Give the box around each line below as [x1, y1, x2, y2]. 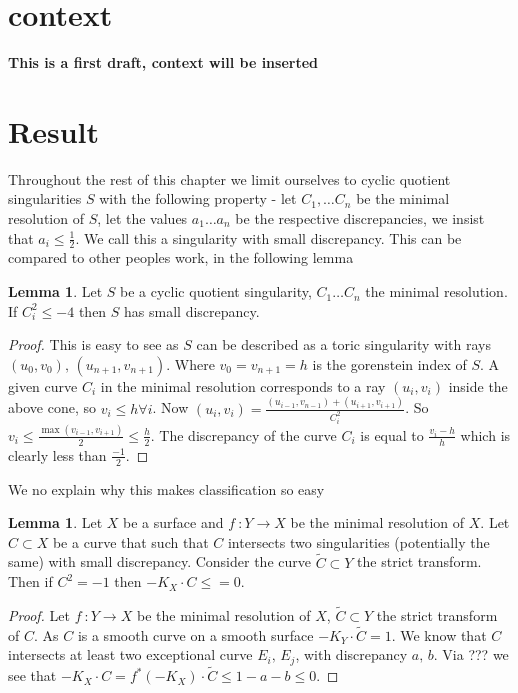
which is [460, 424, 511, 445]
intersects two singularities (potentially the [227, 531, 490, 552]
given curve [8, 375, 78, 396]
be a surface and [123, 512, 224, 533]
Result [8, 110, 99, 151]
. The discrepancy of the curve [150, 424, 337, 445]
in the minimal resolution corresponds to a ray [100, 375, 386, 396]
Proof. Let [8, 604, 70, 625]
